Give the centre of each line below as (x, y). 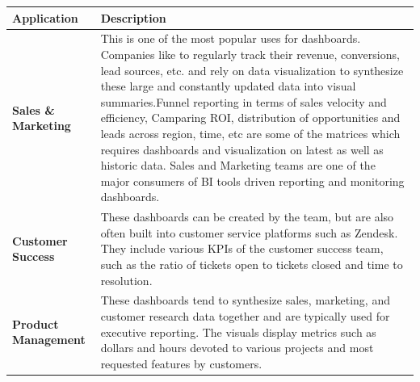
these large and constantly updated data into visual (228, 86)
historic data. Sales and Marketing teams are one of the (238, 165)
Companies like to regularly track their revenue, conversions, (250, 54)
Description (133, 17)
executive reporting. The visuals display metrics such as (238, 332)
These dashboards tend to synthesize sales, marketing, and (245, 300)
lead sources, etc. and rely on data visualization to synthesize (252, 70)
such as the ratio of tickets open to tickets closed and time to (252, 264)
